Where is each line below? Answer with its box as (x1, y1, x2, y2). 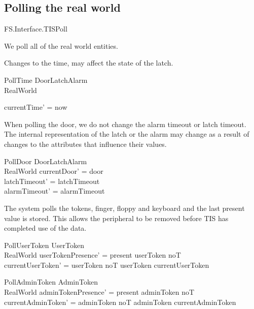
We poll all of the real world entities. (4, 40, 118, 51)
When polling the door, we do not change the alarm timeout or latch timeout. (4, 118, 246, 129)
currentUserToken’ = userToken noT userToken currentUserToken (4, 259, 209, 270)
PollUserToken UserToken (4, 239, 84, 250)
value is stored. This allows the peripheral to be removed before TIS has (4, 212, 229, 223)
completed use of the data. (4, 223, 87, 233)
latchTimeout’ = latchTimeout (4, 175, 100, 186)
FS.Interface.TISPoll (4, 23, 67, 34)
